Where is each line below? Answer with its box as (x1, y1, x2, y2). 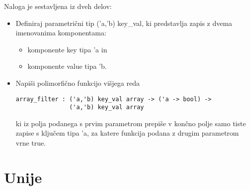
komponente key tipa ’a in (27, 44, 107, 54)
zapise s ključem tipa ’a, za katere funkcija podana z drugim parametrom (15, 128, 239, 138)
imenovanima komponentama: (15, 27, 106, 38)
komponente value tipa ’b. (27, 61, 107, 71)
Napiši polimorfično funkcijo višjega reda (15, 77, 140, 88)
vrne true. (15, 138, 46, 148)
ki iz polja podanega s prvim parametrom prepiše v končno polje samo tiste (15, 118, 246, 128)
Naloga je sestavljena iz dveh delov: (4, 1, 112, 11)
